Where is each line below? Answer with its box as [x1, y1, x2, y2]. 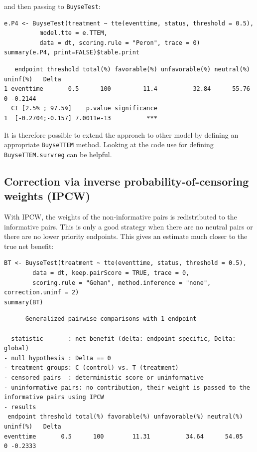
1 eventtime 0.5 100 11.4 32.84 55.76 [4, 85, 250, 93]
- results [4, 403, 36, 411]
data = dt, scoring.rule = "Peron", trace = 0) [39, 39, 200, 46]
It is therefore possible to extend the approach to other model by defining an [4, 129, 239, 140]
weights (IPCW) [4, 188, 91, 204]
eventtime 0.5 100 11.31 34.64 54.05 [4, 433, 243, 440]
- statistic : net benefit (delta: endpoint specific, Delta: [4, 335, 236, 342]
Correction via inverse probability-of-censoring [4, 173, 249, 189]
